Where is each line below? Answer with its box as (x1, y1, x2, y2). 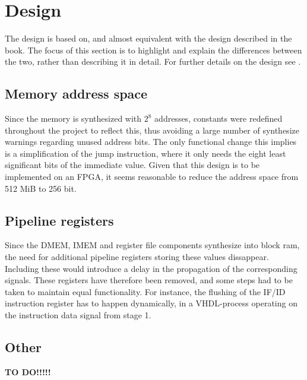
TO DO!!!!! (5, 365, 51, 378)
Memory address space (5, 84, 148, 103)
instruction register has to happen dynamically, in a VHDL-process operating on (5, 297, 297, 309)
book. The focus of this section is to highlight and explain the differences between (5, 43, 302, 56)
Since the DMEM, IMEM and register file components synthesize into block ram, (5, 239, 300, 251)
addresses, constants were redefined (154, 112, 283, 125)
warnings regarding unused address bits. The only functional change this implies (5, 135, 297, 148)
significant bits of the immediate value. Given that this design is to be (5, 159, 260, 171)
